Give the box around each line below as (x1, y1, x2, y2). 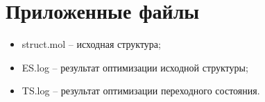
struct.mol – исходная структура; (22, 37, 161, 51)
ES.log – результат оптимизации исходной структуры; (22, 60, 248, 74)
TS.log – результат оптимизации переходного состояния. (22, 83, 260, 98)
